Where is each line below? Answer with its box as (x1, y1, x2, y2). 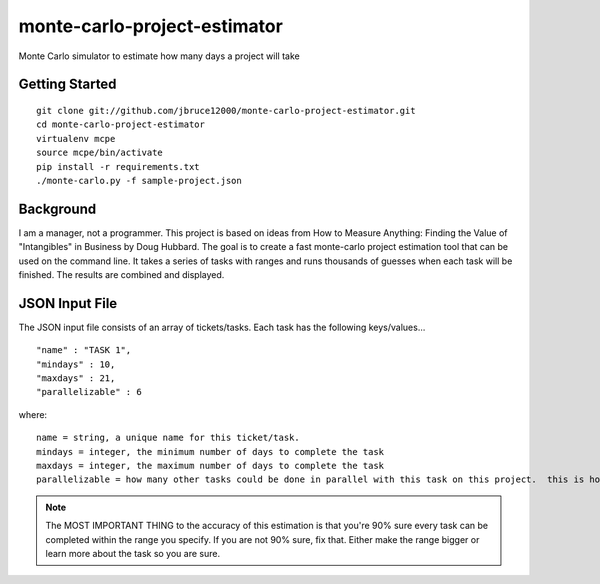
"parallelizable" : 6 (36, 386, 142, 398)
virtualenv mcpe (36, 133, 116, 144)
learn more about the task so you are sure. (45, 547, 220, 559)
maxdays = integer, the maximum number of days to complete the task (36, 460, 385, 472)
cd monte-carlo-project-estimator (36, 119, 205, 130)
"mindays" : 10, (36, 358, 116, 370)
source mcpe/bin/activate (36, 147, 164, 159)
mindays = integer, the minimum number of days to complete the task (36, 446, 385, 457)
